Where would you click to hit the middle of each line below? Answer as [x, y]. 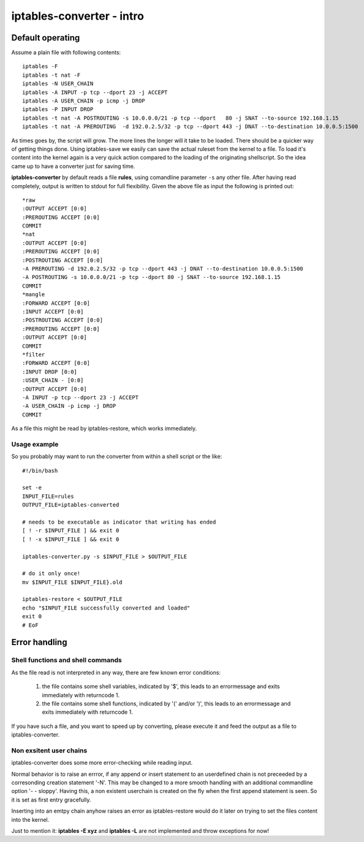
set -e [32, 488]
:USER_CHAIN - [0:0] [53, 381]
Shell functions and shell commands [66, 660]
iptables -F [40, 67]
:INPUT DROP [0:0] [50, 372]
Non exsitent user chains [49, 750]
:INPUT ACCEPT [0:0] [53, 312]
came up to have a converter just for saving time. [73, 166]
